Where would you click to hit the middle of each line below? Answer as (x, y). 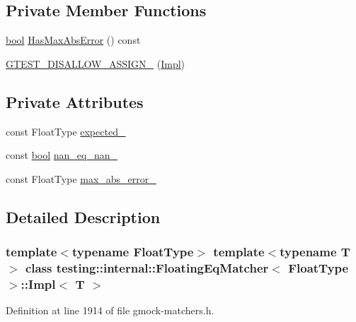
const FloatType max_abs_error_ (81, 178)
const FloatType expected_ (66, 131)
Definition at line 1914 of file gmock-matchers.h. (110, 310)
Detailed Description (83, 216)
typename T (315, 252)
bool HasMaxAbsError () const (73, 40)
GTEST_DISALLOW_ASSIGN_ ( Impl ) (96, 63)
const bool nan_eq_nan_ (62, 155)
